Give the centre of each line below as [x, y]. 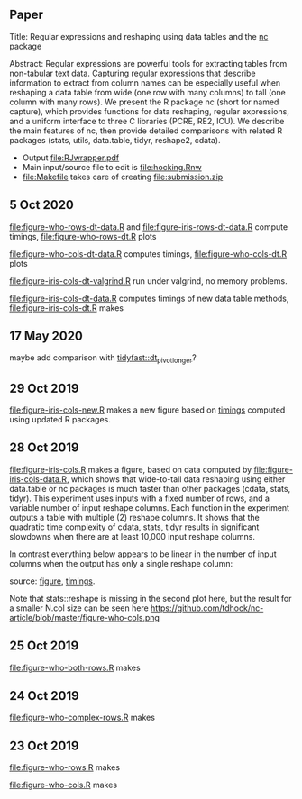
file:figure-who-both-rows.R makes [75, 667]
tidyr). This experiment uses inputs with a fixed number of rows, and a [140, 498]
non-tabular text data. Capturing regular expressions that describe [133, 73]
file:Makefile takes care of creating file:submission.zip [123, 177]
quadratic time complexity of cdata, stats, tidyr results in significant [134, 527]
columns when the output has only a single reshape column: [121, 563]
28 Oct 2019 [44, 448]
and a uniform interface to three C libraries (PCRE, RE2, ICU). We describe [147, 121]
